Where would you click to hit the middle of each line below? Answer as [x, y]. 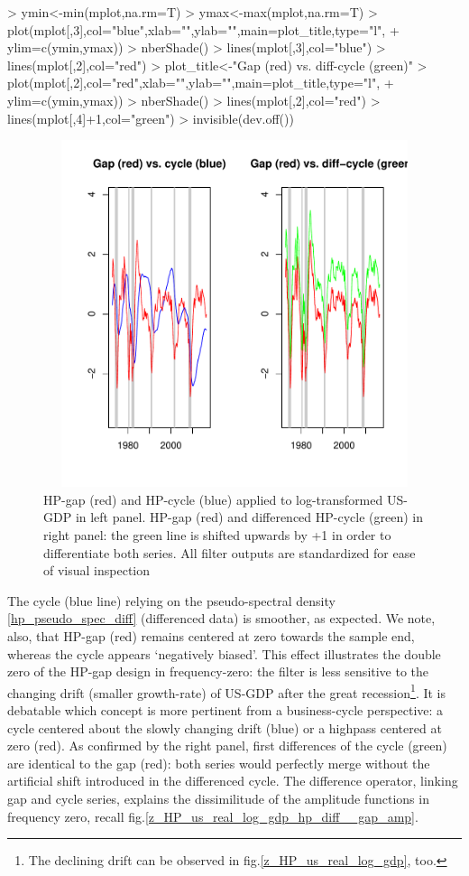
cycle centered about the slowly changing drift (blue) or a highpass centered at [225, 727]
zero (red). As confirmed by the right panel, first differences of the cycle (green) [227, 746]
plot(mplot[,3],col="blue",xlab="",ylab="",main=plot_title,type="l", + [203, 29]
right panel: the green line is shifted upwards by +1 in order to [217, 534]
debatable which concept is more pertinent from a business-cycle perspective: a [225, 709]
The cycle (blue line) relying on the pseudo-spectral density [171, 600]
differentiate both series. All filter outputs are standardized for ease [230, 552]
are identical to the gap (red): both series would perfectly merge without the [219, 763]
